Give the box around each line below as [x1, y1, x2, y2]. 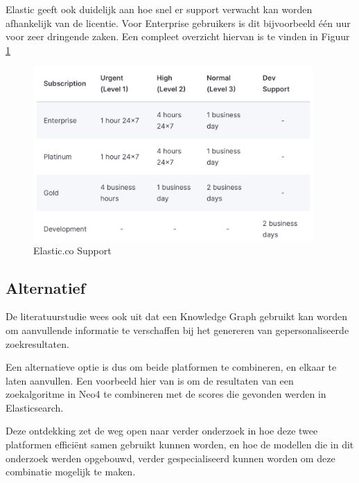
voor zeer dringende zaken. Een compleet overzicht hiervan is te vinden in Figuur [6, 29, 350, 44]
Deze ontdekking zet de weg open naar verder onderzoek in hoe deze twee [6, 423, 318, 438]
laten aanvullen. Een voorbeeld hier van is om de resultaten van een [6, 373, 294, 387]
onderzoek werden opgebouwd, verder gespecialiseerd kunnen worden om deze [6, 450, 335, 465]
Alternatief [6, 276, 86, 298]
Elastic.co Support [33, 243, 112, 257]
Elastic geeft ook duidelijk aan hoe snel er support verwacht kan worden [6, 2, 313, 16]
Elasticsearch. [6, 400, 64, 414]
